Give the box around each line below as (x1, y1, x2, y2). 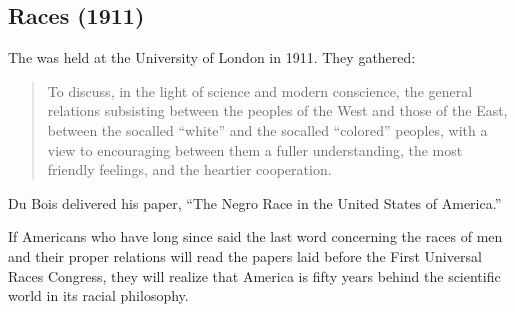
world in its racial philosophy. (8, 285, 189, 306)
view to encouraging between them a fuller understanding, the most (47, 139, 463, 160)
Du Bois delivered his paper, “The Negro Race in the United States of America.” (8, 192, 502, 213)
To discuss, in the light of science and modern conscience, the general (47, 80, 473, 101)
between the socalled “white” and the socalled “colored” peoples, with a (47, 119, 488, 140)
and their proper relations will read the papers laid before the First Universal (8, 245, 482, 266)
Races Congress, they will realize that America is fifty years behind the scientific (8, 265, 501, 286)
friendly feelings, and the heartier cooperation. (47, 159, 332, 180)
